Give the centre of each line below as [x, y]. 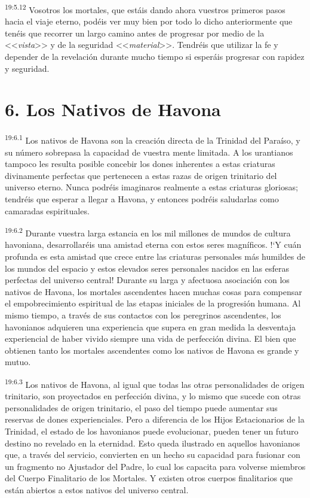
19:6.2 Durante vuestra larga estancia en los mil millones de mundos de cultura [148, 232]
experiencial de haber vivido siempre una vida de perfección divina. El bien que [151, 338]
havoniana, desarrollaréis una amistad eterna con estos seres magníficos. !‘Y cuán [153, 245]
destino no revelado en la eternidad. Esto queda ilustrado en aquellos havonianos [153, 443]
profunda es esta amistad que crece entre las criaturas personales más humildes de [155, 256]
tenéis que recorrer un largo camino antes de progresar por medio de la [135, 33]
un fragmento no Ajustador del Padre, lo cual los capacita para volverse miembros [155, 466]
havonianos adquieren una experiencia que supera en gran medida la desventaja [150, 327]
